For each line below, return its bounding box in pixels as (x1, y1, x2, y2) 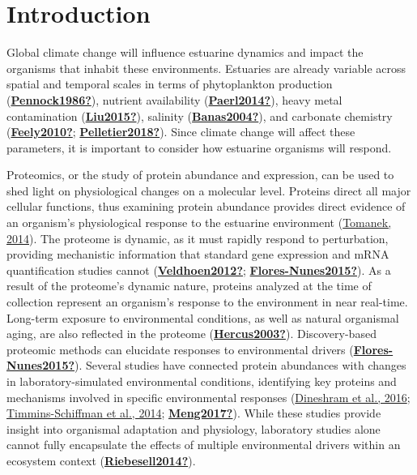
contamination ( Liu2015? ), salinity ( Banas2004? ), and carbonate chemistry (6, 107, 393, 124)
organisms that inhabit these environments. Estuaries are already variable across (6, 59, 406, 76)
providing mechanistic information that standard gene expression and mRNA (6, 246, 389, 263)
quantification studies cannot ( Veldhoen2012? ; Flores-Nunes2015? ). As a (6, 261, 391, 278)
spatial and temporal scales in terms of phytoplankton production (6, 75, 333, 92)
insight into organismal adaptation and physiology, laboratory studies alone (6, 420, 381, 437)
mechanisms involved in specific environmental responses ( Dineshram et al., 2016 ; (6, 388, 411, 405)
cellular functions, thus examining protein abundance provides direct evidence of (6, 198, 406, 215)
